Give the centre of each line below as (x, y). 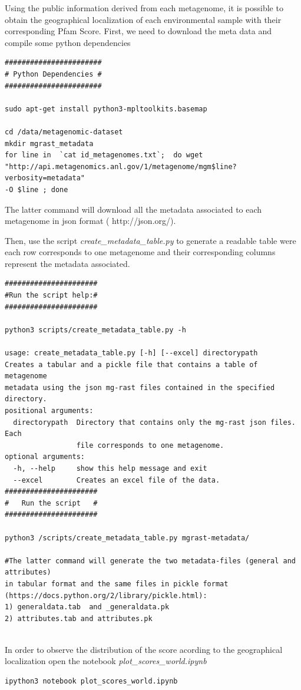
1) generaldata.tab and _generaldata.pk (87, 607)
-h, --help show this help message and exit (110, 468)
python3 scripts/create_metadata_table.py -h (95, 330)
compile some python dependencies (68, 42)
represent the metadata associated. (67, 263)
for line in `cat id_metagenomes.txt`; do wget (104, 155)
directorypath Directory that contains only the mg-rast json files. (154, 422)
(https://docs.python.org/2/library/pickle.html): (106, 595)
